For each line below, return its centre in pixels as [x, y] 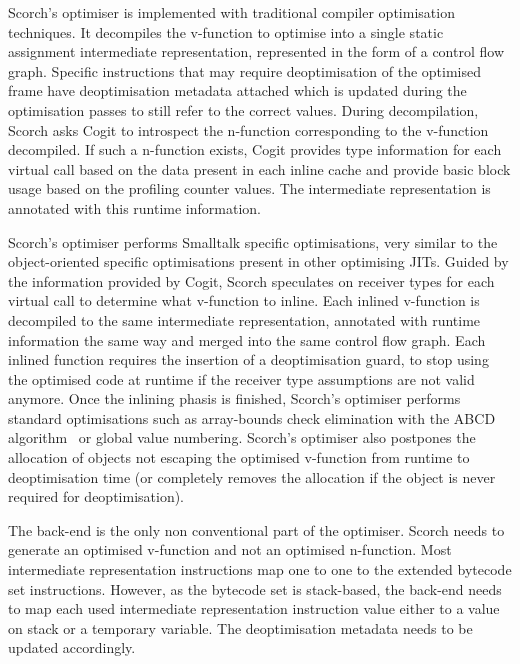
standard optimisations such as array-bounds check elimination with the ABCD [252, 417]
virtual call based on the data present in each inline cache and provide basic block [259, 168]
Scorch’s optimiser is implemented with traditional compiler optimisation [231, 12]
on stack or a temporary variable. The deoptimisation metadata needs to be [240, 627]
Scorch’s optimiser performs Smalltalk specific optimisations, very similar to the [253, 241]
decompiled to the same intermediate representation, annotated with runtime [244, 319]
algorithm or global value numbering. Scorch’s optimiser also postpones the [242, 437]
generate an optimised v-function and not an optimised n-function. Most [230, 549]
